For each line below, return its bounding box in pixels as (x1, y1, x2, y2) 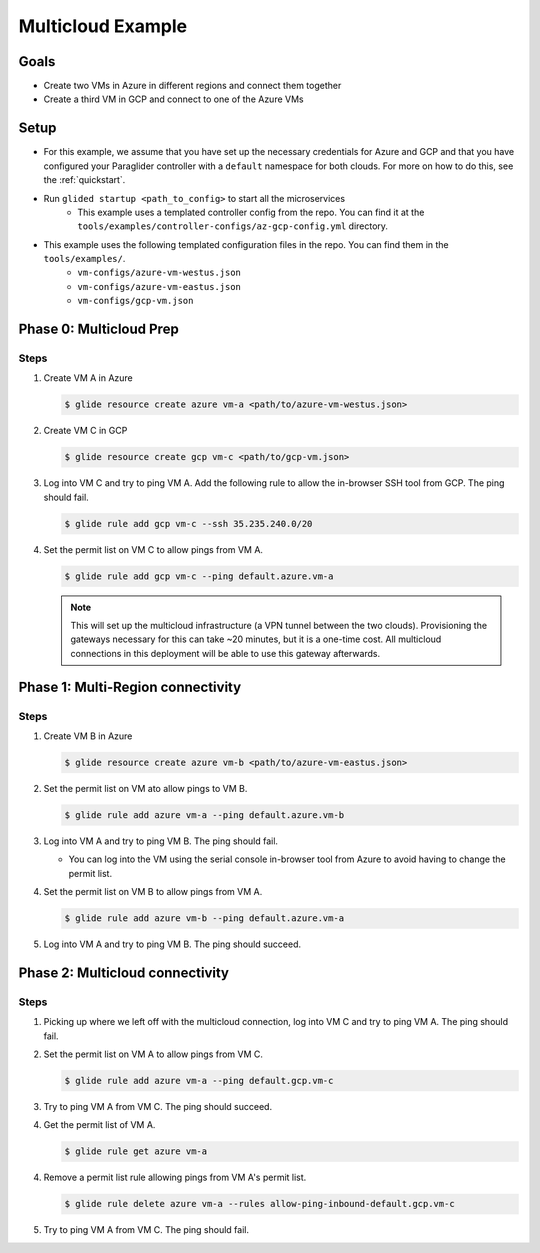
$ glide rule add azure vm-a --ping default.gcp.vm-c (64, 1075, 334, 1087)
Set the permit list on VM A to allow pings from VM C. (43, 1048, 264, 1060)
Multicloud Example (18, 15, 188, 37)
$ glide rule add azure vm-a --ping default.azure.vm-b (64, 809, 345, 820)
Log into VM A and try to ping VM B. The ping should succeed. (43, 938, 302, 950)
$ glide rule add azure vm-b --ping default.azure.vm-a (64, 913, 345, 924)
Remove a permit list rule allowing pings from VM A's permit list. (43, 1171, 307, 1184)
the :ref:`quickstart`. (43, 174, 126, 186)
